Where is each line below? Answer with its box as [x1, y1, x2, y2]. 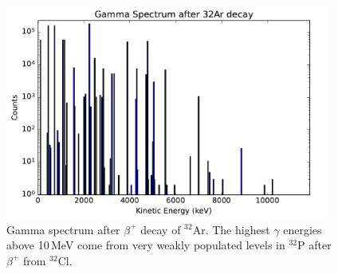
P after [297, 237, 332, 253]
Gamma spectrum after [6, 221, 120, 237]
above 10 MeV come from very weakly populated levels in [6, 237, 285, 253]
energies [283, 221, 322, 237]
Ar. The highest [192, 221, 270, 237]
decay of [140, 221, 181, 237]
